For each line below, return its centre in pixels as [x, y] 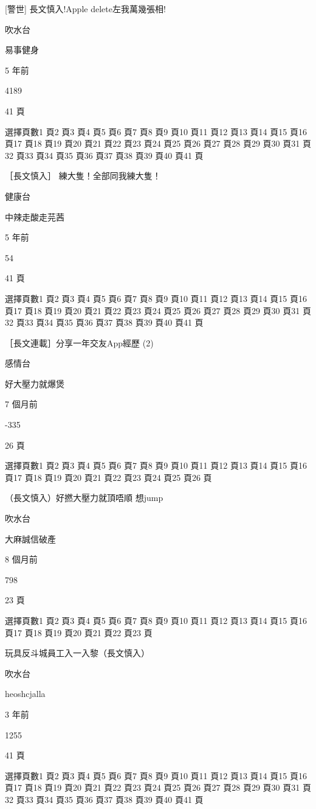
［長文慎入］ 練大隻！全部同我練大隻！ [83, 176]
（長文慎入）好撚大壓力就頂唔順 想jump [84, 498]
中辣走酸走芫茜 [35, 216]
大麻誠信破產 [30, 538]
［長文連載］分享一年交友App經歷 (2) [79, 342]
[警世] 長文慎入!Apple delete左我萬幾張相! [85, 9]
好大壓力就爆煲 [35, 383]
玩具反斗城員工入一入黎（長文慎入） [77, 653]
